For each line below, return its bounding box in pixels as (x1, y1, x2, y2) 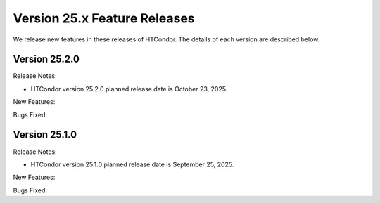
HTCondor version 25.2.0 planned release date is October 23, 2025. (30, 84, 228, 93)
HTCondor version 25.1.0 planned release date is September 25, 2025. (30, 160, 234, 169)
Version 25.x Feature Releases (13, 11, 195, 26)
